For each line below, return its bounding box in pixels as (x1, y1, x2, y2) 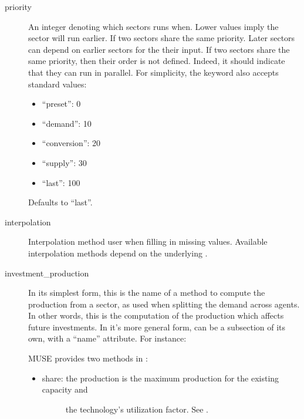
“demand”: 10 (42, 117, 92, 129)
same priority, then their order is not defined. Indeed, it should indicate (28, 55, 285, 67)
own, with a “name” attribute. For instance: (28, 332, 187, 344)
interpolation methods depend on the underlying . (28, 246, 208, 259)
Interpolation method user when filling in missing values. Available (28, 235, 268, 248)
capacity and (42, 383, 88, 396)
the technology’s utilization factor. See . (65, 403, 208, 415)
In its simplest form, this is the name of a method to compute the (28, 286, 265, 299)
